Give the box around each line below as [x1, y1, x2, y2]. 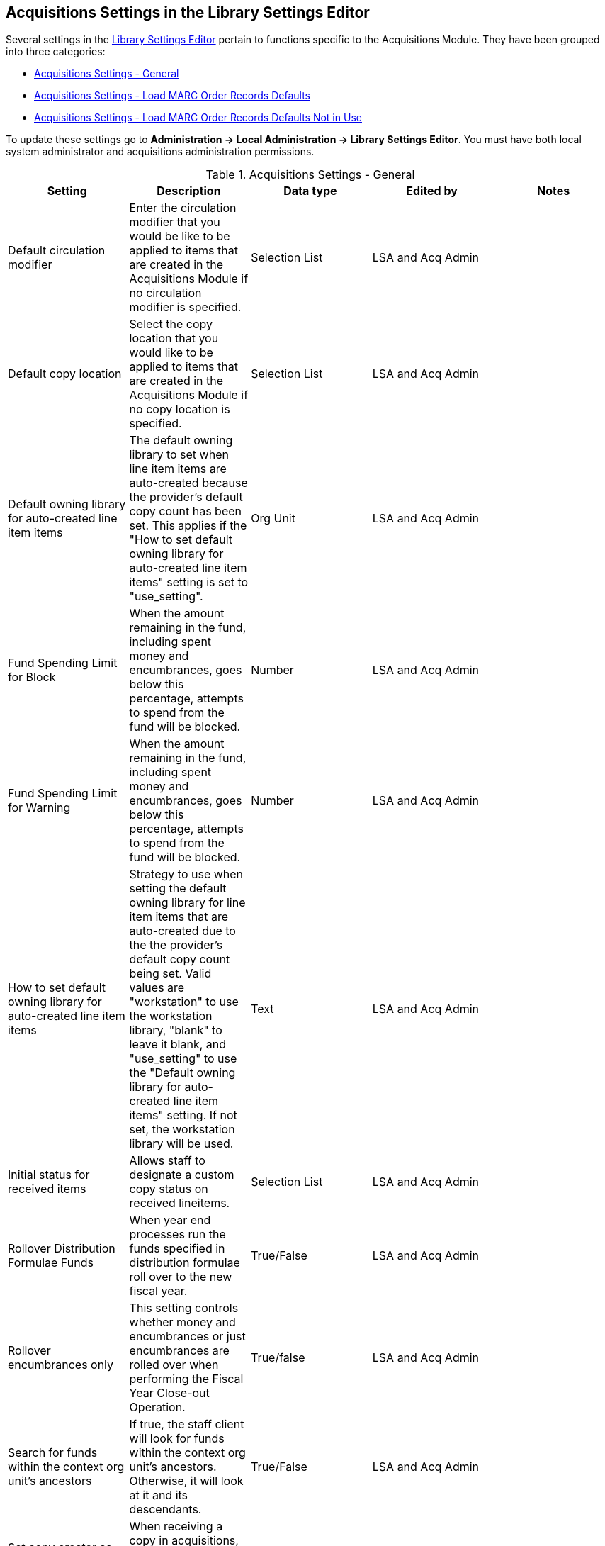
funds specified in [129, 1241, 225, 1256]
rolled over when [129, 1357, 219, 1372]
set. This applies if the [129, 518, 247, 533]
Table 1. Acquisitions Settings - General [205, 167, 415, 182]
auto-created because [129, 476, 248, 491]
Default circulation [8, 243, 106, 258]
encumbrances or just [129, 1329, 246, 1344]
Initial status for [8, 1167, 90, 1182]
